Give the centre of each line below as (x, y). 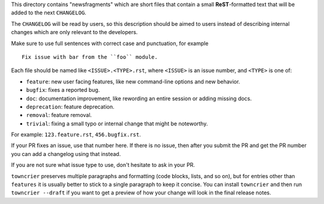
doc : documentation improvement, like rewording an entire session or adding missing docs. (139, 98)
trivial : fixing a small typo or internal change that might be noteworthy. (117, 124)
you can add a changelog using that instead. (66, 154)
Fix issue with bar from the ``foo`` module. (90, 57)
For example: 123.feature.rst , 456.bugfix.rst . (76, 134)
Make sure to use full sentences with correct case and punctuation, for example (110, 43)
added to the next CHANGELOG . (49, 13)
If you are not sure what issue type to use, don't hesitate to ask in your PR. (103, 165)
